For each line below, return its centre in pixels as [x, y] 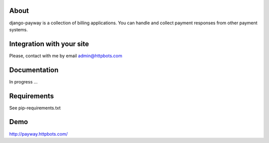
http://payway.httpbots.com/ [39, 134]
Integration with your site [49, 44]
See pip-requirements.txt [35, 108]
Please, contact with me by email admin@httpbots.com [66, 56]
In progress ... [23, 81]
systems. [18, 29]
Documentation [34, 70]
